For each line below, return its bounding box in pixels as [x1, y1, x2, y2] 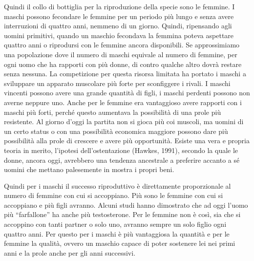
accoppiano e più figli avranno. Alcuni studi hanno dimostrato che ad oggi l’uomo [4, 199, 248, 210]
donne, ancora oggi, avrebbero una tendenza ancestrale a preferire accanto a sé [4, 154, 240, 165]
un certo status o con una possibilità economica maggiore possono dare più [4, 126, 228, 136]
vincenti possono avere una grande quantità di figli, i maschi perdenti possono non [4, 87, 250, 98]
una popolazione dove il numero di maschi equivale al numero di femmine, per [4, 49, 237, 59]
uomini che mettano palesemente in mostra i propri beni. [4, 164, 174, 174]
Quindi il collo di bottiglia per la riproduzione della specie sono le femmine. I [4, 1, 235, 11]
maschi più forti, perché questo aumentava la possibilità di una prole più [4, 107, 221, 117]
